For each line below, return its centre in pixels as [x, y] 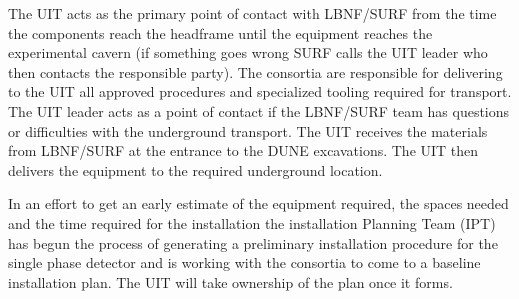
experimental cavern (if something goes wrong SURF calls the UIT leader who [248, 52]
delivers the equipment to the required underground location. [195, 169]
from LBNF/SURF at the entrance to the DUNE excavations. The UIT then [243, 150]
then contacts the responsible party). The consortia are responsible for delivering [255, 71]
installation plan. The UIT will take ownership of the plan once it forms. [230, 281]
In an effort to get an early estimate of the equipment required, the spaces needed [258, 203]
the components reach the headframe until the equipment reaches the [220, 32]
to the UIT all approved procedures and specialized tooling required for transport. [260, 91]
